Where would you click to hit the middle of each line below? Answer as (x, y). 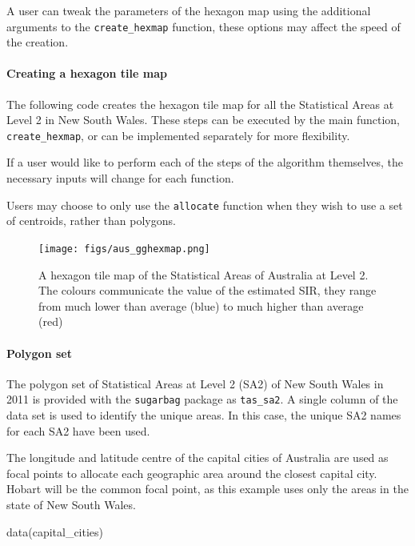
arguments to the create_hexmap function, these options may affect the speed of (204, 26)
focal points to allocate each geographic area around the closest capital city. (192, 473)
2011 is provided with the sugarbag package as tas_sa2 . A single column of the (202, 399)
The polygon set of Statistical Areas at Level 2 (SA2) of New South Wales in (195, 383)
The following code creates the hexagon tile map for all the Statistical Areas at (200, 104)
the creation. (38, 42)
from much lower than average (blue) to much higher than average (201, 305)
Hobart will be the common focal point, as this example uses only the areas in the (207, 489)
